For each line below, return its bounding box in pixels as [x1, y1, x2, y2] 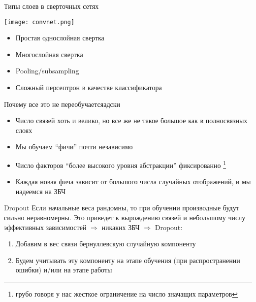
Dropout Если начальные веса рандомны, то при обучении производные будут [4, 202, 239, 213]
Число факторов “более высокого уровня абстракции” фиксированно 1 [15, 159, 226, 170]
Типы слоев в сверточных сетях [4, 1, 99, 11]
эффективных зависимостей [4, 222, 87, 232]
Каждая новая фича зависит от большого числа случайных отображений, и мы [15, 176, 251, 187]
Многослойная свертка [15, 49, 83, 59]
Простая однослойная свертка [15, 33, 104, 43]
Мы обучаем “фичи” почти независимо [15, 141, 133, 152]
